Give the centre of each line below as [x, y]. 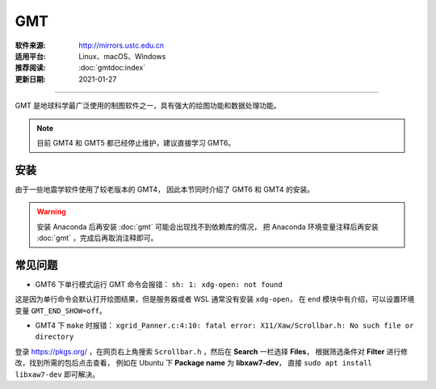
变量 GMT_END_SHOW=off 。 [61, 311]
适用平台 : [30, 56]
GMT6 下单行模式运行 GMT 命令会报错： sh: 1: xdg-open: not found [159, 284]
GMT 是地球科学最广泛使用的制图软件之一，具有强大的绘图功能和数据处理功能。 [148, 106]
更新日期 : [30, 79]
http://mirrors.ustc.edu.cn [122, 45]
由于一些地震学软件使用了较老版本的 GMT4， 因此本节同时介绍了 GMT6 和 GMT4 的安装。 [165, 189]
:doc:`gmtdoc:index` [112, 68]
